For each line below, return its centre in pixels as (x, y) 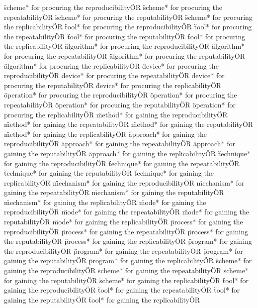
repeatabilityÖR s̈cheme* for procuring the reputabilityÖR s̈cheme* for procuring (128, 17)
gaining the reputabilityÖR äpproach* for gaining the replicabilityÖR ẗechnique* (128, 153)
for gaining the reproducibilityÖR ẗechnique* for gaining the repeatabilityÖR (122, 163)
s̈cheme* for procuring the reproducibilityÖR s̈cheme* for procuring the (113, 7)
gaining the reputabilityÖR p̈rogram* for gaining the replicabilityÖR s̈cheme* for (128, 260)
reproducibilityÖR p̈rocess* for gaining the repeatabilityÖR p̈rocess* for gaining (126, 231)
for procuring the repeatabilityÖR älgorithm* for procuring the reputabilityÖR (125, 55)
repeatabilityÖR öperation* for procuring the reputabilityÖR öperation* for (120, 104)
